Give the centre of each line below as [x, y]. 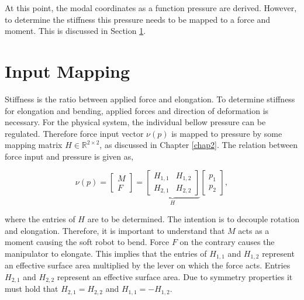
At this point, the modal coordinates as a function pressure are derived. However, [151, 8]
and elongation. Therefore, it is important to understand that [115, 230]
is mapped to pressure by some [227, 133]
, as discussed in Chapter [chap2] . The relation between [199, 145]
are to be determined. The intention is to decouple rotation [193, 218]
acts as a [254, 230]
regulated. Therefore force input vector [74, 133]
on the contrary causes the [227, 242]
